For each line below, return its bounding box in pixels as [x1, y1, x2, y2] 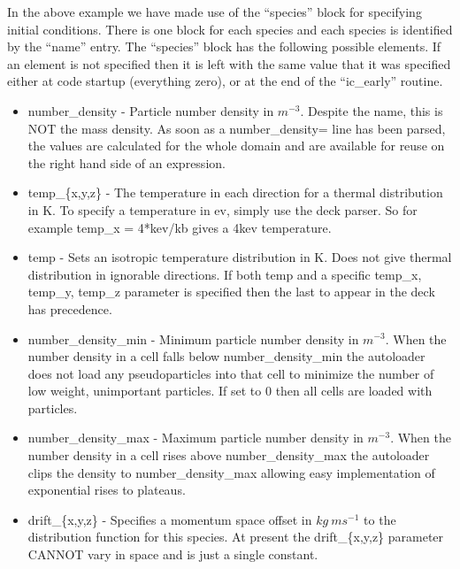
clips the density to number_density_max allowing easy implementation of [27, 463, 435, 481]
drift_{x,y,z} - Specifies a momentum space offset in [27, 510, 312, 528]
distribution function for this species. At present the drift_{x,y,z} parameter [27, 527, 444, 546]
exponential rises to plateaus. [27, 481, 186, 499]
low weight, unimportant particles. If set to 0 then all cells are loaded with [27, 381, 433, 400]
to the [364, 510, 396, 528]
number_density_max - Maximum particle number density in [27, 428, 364, 447]
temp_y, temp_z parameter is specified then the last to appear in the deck [27, 282, 435, 301]
